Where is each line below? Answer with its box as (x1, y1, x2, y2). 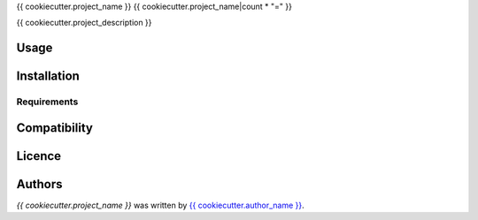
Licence (16, 148, 62, 163)
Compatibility (16, 120, 93, 135)
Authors (16, 177, 63, 192)
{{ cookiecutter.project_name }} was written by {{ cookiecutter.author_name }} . (16, 200, 305, 210)
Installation (16, 69, 80, 84)
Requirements (16, 95, 79, 108)
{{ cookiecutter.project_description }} (16, 18, 152, 28)
